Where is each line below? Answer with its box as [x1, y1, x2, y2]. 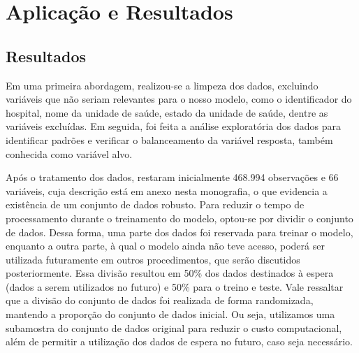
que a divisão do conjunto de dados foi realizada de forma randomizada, [6, 293, 314, 308]
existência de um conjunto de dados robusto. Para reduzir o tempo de [6, 197, 305, 212]
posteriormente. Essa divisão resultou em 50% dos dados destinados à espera [6, 266, 334, 280]
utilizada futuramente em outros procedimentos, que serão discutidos [6, 252, 300, 266]
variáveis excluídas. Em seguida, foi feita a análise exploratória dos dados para [6, 119, 341, 134]
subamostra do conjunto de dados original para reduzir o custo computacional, [6, 320, 342, 335]
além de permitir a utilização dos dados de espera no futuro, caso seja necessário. [6, 334, 353, 349]
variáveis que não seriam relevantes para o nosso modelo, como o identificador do [6, 92, 352, 106]
